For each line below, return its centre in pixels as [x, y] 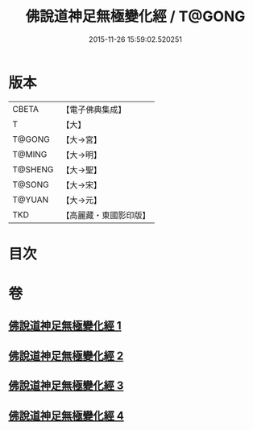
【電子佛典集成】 [94, 110]
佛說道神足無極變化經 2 [66, 356]
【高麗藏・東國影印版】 [106, 215]
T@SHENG [33, 169]
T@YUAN [31, 200]
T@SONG [31, 184]
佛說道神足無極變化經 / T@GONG [135, 17]
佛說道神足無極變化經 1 [65, 326]
